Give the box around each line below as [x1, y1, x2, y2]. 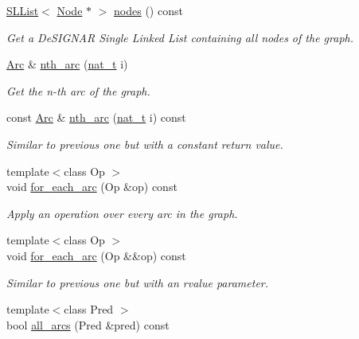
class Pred [64, 301, 114, 318]
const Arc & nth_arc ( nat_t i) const [6, 109, 186, 126]
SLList [6, 2, 39, 18]
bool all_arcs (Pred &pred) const [6, 316, 170, 333]
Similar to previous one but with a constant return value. [6, 135, 283, 152]
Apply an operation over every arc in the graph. [6, 205, 238, 221]
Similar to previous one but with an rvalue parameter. [6, 274, 269, 290]
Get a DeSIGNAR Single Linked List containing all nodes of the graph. [6, 29, 353, 45]
